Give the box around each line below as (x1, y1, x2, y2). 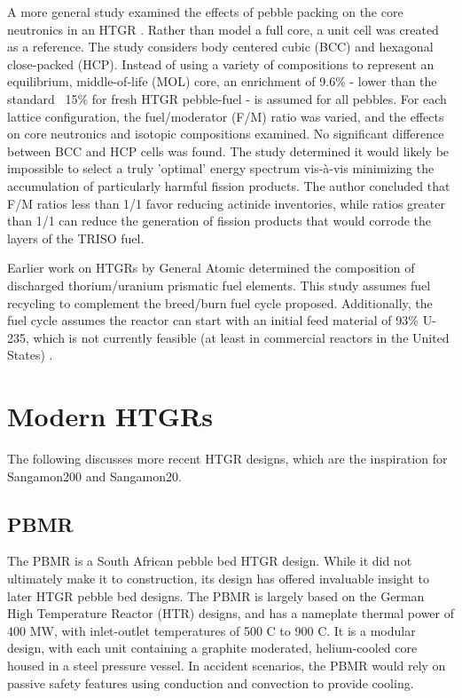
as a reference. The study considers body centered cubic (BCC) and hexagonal (7, 37, 434, 56)
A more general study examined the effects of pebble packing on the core (7, 3, 403, 20)
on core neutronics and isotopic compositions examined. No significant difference (7, 124, 444, 143)
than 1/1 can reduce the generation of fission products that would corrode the (7, 211, 432, 230)
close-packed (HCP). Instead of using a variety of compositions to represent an (7, 54, 435, 73)
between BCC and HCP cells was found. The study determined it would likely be (7, 141, 450, 160)
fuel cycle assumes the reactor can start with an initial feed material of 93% (7, 311, 419, 329)
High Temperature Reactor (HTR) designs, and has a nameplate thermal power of (7, 604, 455, 623)
